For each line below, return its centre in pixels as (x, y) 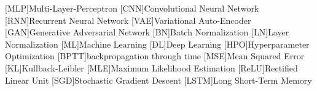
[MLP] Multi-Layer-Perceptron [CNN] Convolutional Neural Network (132, 8)
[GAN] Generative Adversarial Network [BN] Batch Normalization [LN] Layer (147, 32)
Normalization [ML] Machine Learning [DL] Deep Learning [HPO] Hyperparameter (157, 44)
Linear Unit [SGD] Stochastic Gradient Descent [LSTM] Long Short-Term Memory (158, 80)
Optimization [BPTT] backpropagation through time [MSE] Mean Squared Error (155, 56)
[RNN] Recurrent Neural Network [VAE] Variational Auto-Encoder (128, 20)
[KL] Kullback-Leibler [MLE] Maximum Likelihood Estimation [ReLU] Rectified (151, 67)
